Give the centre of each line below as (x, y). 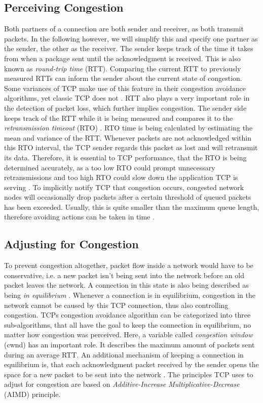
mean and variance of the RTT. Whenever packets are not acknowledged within (128, 137)
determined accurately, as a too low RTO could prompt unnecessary (110, 167)
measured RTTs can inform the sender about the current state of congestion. (123, 78)
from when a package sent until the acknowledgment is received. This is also (122, 58)
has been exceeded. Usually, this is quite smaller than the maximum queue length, (132, 207)
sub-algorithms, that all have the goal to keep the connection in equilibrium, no (128, 324)
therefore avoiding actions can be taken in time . (79, 217)
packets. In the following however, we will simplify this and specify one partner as (131, 38)
